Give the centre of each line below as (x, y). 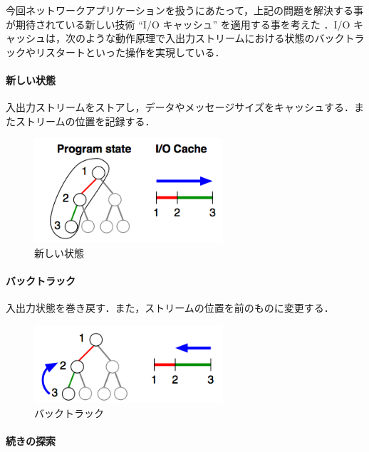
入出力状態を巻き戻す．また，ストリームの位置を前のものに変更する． (170, 308)
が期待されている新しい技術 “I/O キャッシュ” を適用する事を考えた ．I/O (178, 24)
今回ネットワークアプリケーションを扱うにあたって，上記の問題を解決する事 (185, 10)
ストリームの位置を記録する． (85, 121)
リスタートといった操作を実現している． (130, 52)
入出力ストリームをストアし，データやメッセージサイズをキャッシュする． (180, 107)
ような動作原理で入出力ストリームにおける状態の (200, 38)
